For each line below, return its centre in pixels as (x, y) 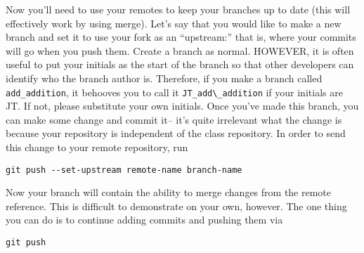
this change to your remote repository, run (97, 147)
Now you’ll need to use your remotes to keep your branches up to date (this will (178, 9)
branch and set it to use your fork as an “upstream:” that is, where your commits (181, 37)
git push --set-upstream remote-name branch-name (124, 170)
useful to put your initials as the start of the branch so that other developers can (180, 64)
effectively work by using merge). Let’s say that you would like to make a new (174, 23)
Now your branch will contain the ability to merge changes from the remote (169, 192)
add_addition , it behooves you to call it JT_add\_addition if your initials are (174, 92)
